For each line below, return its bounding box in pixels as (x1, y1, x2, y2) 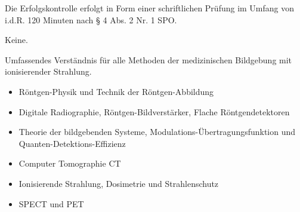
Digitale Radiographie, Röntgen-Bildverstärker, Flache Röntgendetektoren (18, 105, 290, 118)
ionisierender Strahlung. (5, 65, 92, 78)
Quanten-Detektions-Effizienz (18, 137, 126, 149)
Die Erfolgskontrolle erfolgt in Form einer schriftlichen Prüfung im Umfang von (5, 2, 295, 14)
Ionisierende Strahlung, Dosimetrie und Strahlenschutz (18, 177, 219, 189)
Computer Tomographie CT (18, 157, 121, 170)
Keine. (5, 33, 28, 46)
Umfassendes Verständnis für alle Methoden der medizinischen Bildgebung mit (5, 53, 292, 66)
